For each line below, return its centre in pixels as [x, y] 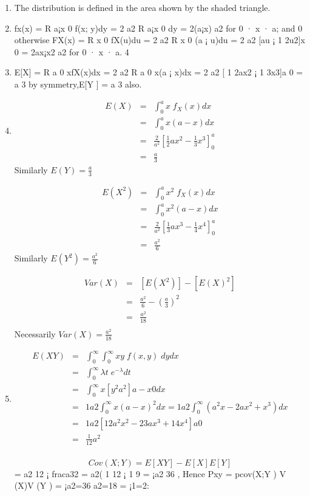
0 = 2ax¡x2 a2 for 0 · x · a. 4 [72, 51]
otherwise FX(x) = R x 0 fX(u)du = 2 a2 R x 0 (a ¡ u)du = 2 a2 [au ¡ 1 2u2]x [160, 40]
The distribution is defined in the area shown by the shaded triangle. [142, 7]
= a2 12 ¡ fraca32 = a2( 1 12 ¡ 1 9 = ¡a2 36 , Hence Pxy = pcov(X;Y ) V [150, 473]
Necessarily [35, 333]
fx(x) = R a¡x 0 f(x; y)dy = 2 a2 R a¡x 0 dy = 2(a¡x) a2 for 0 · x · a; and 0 [158, 28]
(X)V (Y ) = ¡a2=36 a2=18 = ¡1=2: [82, 485]
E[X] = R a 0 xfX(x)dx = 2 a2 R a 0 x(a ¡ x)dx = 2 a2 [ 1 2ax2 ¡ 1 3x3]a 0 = [159, 72]
